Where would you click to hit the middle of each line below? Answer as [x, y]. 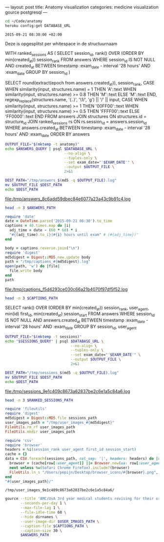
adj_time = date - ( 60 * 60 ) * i [43, 230]
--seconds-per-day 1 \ [43, 503]
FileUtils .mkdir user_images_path [40, 432]
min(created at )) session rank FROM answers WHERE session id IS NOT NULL [80, 60]
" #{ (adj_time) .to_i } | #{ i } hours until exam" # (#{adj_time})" [74, 235]
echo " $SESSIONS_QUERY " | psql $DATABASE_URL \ [54, 341]
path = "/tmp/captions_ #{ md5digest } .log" [48, 262]
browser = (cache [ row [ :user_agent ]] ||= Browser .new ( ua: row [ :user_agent [86, 463]
